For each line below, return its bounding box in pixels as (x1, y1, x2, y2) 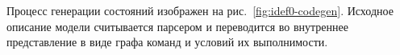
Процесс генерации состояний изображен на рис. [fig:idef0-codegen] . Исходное (6, 2, 394, 18)
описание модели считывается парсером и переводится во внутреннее (6, 18, 348, 34)
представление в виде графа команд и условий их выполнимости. (6, 33, 328, 50)
